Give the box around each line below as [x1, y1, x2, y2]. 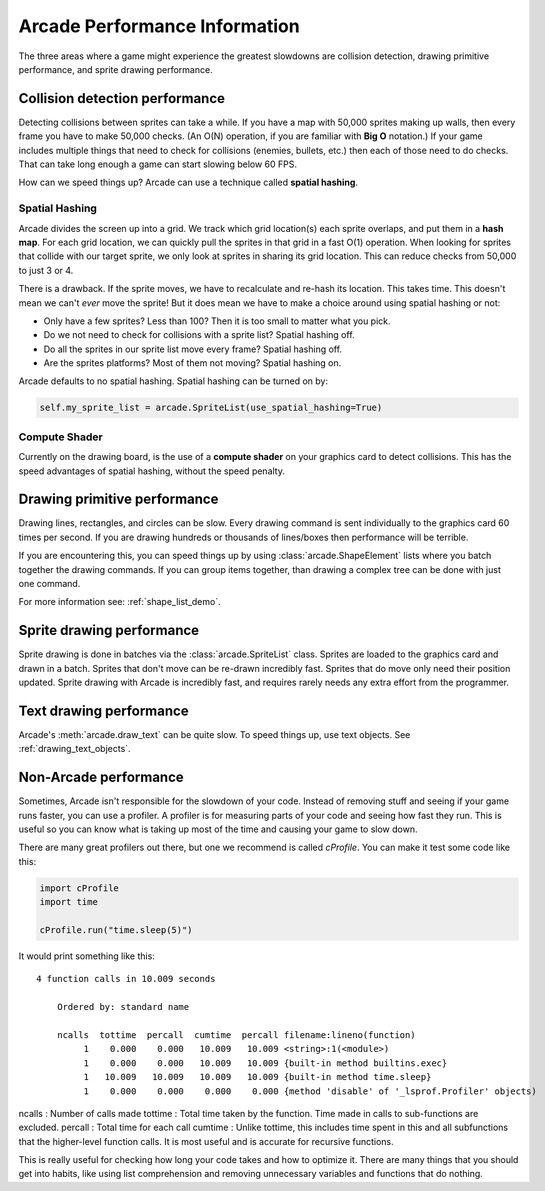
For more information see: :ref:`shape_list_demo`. [18, 596, 221, 608]
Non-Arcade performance [18, 769, 184, 786]
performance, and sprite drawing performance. [18, 63, 214, 75]
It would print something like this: [18, 950, 155, 962]
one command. [18, 578, 81, 590]
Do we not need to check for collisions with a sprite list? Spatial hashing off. [43, 329, 355, 341]
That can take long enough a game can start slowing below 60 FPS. [18, 158, 297, 170]
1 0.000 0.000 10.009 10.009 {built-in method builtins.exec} [83, 1057, 448, 1069]
